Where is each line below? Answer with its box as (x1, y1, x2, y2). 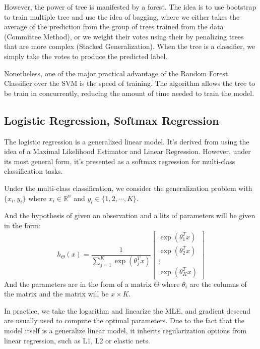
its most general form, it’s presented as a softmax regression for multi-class (4, 156, 235, 166)
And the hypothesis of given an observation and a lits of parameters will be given (4, 210, 255, 221)
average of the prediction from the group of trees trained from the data (4, 21, 224, 32)
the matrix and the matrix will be (4, 288, 109, 299)
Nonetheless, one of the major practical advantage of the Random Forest (4, 68, 228, 78)
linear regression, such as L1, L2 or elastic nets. (4, 335, 150, 345)
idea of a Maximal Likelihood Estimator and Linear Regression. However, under (4, 146, 251, 157)
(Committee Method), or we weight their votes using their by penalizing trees (4, 31, 244, 41)
